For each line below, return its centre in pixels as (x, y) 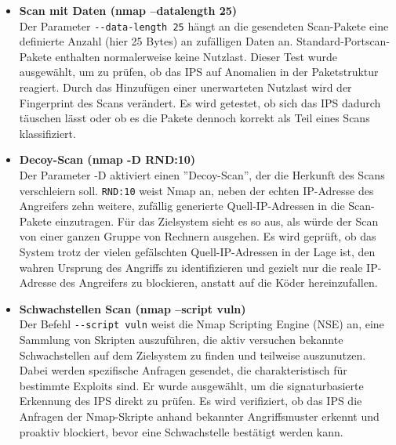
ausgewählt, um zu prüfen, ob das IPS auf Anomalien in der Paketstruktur (199, 72)
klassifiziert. (47, 133)
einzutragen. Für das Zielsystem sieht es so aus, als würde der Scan (217, 221)
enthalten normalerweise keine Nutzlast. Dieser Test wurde (196, 56)
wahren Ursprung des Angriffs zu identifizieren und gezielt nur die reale (191, 267)
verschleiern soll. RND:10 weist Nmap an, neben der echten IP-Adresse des (196, 190)
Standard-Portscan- (343, 41)
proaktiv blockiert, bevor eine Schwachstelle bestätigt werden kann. (181, 431)
